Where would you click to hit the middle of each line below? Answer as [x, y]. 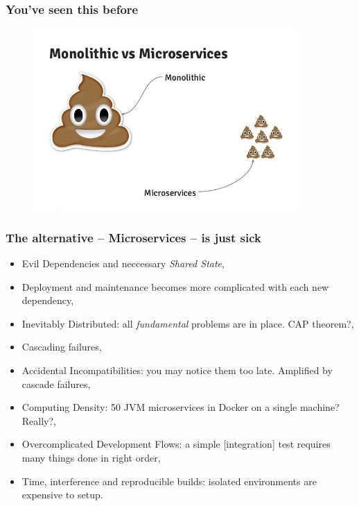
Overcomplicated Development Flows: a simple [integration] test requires [176, 444]
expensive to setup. [62, 495]
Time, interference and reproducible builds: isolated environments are [169, 481]
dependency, [48, 300]
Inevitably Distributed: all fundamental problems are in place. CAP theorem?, [188, 323]
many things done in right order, [91, 457]
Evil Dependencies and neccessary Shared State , [123, 263]
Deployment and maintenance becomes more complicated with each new [175, 286]
